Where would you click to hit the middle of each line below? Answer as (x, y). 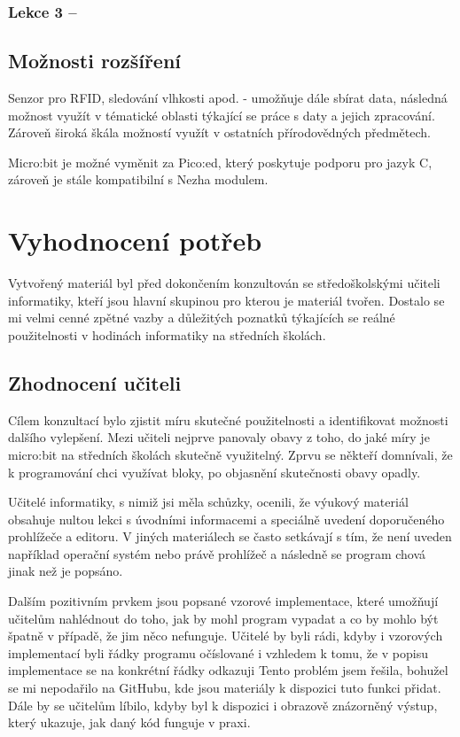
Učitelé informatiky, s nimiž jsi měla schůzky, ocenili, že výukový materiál (208, 502)
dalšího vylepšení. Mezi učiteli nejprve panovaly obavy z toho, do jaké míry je (219, 437)
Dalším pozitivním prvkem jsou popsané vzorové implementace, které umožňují (223, 601)
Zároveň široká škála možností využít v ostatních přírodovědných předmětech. (219, 132)
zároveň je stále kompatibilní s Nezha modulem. (138, 179)
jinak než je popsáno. (66, 571)
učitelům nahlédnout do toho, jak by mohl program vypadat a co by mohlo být (223, 618)
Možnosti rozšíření (95, 61)
